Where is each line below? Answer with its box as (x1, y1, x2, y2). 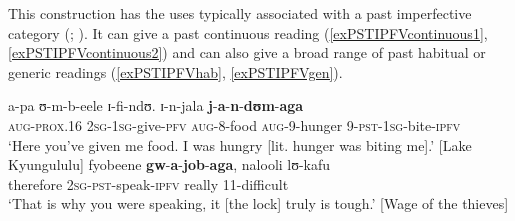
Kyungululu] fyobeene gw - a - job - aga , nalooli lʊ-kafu (8, 154, 331, 175)
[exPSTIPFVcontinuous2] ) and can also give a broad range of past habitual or (8, 42, 486, 63)
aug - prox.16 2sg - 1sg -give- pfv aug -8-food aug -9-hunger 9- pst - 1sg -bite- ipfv (8, 114, 461, 135)
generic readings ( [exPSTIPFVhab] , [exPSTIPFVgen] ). (8, 61, 343, 82)
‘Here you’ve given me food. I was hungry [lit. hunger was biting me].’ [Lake (8, 134, 472, 155)
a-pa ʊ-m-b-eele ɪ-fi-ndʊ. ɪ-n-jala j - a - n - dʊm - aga (8, 95, 304, 116)
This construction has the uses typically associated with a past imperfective (8, 3, 472, 23)
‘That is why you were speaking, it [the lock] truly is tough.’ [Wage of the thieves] (8, 193, 509, 214)
